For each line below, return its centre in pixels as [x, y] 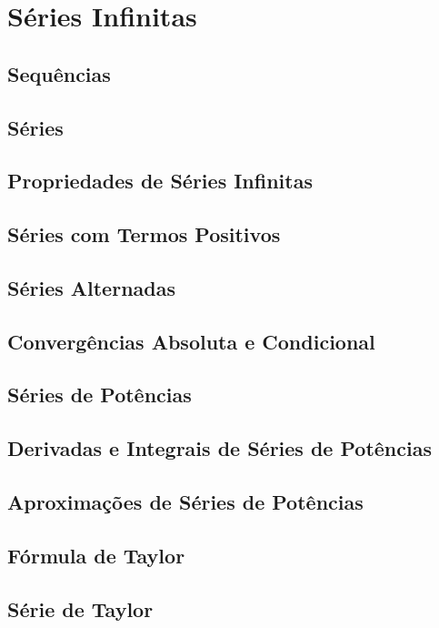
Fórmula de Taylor [96, 555]
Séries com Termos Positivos [144, 234]
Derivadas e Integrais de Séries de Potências [219, 448]
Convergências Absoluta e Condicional [191, 341]
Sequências [59, 73]
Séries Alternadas [91, 287]
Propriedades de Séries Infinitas [160, 181]
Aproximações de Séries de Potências [185, 502]
